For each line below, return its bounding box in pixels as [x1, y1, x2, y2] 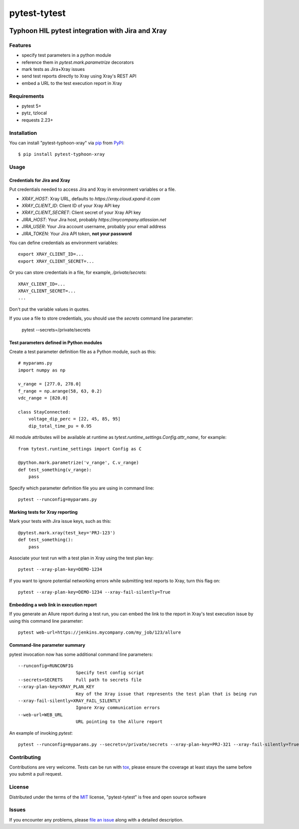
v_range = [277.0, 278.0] [18, 381, 82, 387]
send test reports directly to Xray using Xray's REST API [21, 73, 137, 79]
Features [9, 41, 31, 48]
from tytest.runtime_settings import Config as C [18, 446, 142, 451]
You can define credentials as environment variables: [9, 240, 119, 246]
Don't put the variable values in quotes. [9, 306, 90, 312]
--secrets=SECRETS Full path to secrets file [18, 677, 142, 683]
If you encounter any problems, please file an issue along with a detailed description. [9, 817, 184, 823]
